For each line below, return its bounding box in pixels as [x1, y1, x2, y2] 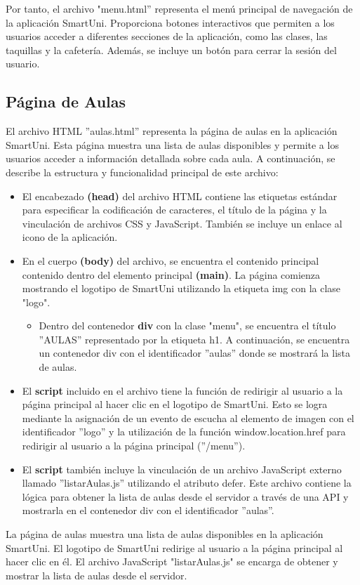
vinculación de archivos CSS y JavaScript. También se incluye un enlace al [22, 216, 342, 230]
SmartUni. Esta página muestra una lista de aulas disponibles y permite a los [6, 137, 339, 152]
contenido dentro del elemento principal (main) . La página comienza [22, 267, 321, 282]
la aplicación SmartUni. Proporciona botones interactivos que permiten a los [6, 15, 335, 29]
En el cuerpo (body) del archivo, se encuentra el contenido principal [22, 253, 319, 268]
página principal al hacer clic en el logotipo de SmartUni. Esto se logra [22, 397, 328, 412]
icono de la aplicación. [22, 230, 118, 244]
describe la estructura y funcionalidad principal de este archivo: [6, 164, 279, 179]
